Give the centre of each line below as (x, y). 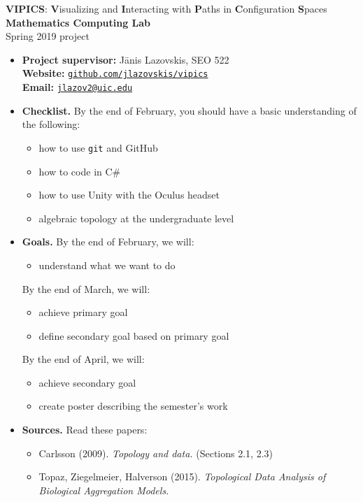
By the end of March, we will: (86, 288)
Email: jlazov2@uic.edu (77, 87)
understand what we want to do (107, 265)
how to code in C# (80, 171)
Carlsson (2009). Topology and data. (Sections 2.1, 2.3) (156, 453)
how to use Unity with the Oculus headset (129, 195)
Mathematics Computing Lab (78, 22)
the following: (51, 124)
